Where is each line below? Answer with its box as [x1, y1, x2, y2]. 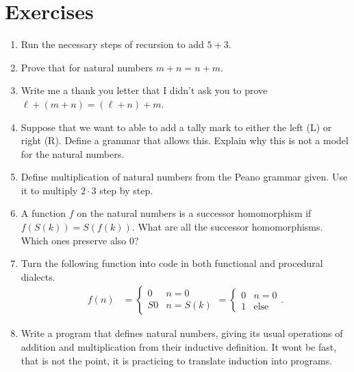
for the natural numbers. [21, 146, 125, 161]
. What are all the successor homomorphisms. [131, 220, 323, 234]
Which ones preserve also [21, 233, 127, 247]
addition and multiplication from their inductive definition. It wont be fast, [21, 340, 337, 354]
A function [21, 206, 66, 220]
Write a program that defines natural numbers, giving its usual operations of [21, 326, 343, 340]
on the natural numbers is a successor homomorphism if [77, 206, 312, 220]
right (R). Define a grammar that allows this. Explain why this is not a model [21, 133, 349, 148]
